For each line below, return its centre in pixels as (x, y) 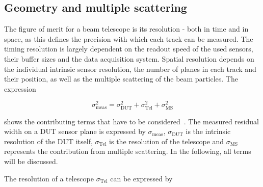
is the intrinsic (208, 131)
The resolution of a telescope (49, 178)
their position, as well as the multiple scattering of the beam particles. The (121, 79)
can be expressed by (141, 178)
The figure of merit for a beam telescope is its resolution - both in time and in (126, 29)
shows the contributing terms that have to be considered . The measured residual (131, 121)
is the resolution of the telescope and (167, 141)
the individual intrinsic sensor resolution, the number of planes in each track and (130, 69)
